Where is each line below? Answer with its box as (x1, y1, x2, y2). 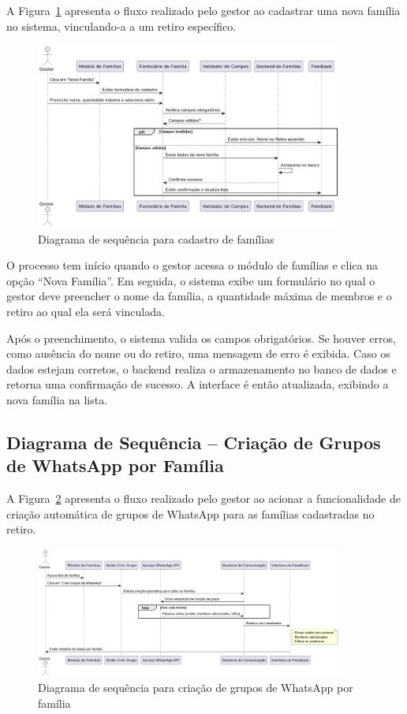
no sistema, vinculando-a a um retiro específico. (6, 17, 237, 34)
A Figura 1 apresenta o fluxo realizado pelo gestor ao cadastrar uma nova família (6, 2, 401, 18)
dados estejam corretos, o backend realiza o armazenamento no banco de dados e (6, 360, 397, 377)
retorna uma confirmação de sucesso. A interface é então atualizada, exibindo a (6, 376, 389, 392)
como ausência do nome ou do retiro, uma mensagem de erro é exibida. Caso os (6, 345, 390, 362)
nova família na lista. (6, 391, 108, 407)
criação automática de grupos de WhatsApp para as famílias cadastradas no (6, 505, 375, 522)
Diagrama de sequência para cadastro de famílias (38, 230, 274, 247)
